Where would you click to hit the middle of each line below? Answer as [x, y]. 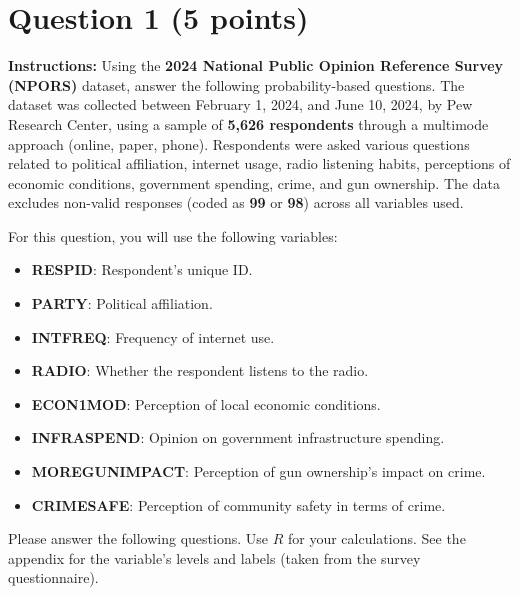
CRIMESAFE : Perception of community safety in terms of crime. [238, 504]
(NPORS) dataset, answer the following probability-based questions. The [236, 84]
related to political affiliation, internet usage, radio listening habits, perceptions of [259, 163]
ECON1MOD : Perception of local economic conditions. [206, 403]
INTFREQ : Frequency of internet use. [153, 336]
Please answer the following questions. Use [138, 538]
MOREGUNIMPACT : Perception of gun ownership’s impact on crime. [258, 471]
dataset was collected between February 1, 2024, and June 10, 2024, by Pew [240, 104]
